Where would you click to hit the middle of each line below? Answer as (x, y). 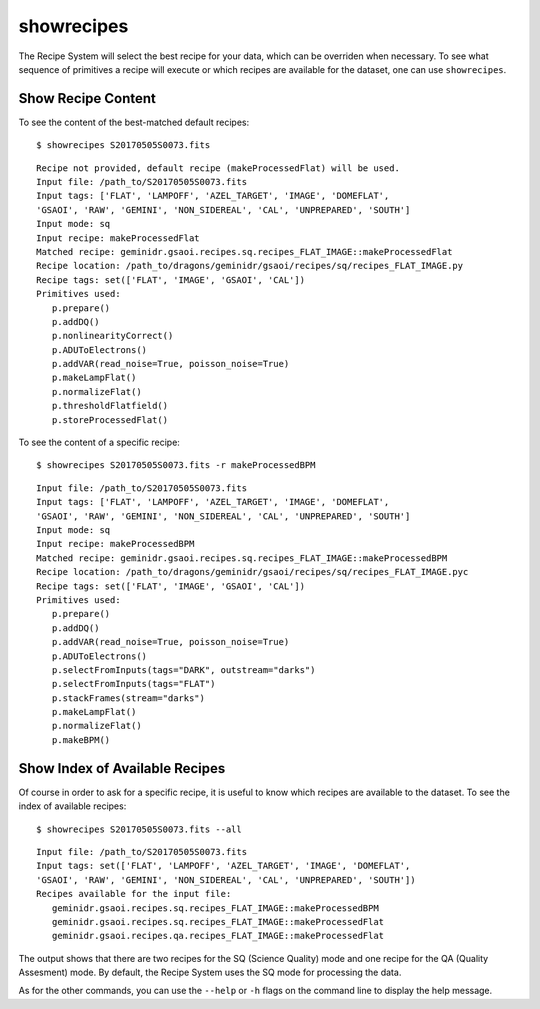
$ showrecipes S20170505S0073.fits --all (139, 829)
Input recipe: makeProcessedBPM (115, 544)
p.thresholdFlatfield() (110, 406)
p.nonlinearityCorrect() (112, 336)
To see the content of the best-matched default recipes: (134, 122)
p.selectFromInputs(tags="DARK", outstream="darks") (183, 669)
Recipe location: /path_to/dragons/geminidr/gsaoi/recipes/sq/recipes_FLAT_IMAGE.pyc (252, 572)
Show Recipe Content (87, 98)
